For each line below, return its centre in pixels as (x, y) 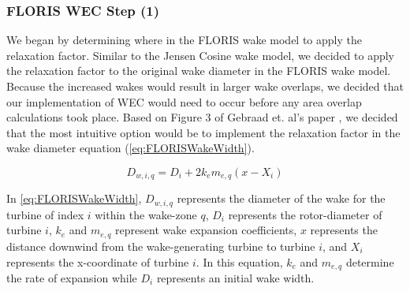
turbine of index (45, 214)
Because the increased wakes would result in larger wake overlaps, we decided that (205, 86)
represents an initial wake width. (235, 277)
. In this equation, (239, 261)
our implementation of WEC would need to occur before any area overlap (184, 101)
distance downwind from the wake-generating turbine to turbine (161, 246)
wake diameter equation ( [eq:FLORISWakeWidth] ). (130, 148)
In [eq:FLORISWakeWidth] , (74, 198)
